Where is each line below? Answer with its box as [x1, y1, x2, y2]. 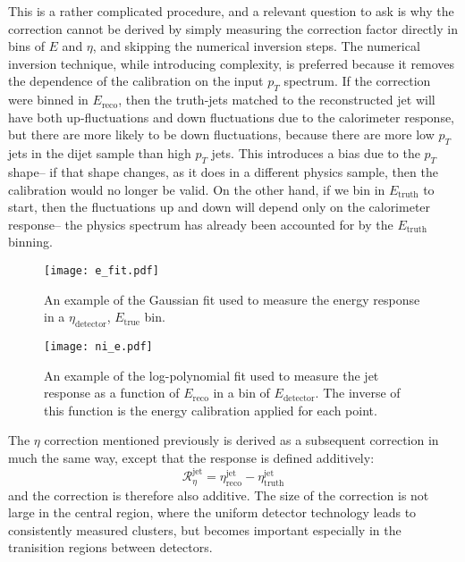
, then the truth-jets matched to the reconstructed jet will [118, 90, 435, 109]
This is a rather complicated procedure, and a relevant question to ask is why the [8, 2, 454, 20]
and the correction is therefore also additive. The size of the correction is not [8, 485, 429, 504]
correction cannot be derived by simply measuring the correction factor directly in [8, 19, 458, 38]
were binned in [8, 90, 89, 109]
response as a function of [44, 383, 180, 402]
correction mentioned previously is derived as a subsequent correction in [44, 431, 439, 449]
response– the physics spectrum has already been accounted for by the [8, 214, 393, 233]
